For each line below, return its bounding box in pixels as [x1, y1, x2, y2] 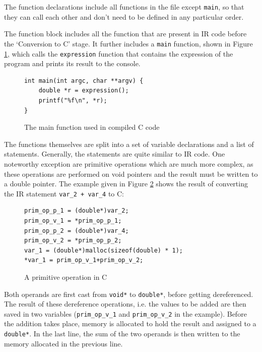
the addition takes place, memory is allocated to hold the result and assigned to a [4, 318, 256, 329]
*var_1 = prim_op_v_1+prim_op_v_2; [24, 257, 144, 264]
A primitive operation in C [24, 271, 107, 282]
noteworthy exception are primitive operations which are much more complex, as [4, 158, 253, 169]
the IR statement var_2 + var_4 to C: [4, 188, 124, 198]
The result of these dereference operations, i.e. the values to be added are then [4, 298, 246, 309]
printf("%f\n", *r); [38, 96, 107, 104]
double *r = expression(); [38, 87, 129, 94]
